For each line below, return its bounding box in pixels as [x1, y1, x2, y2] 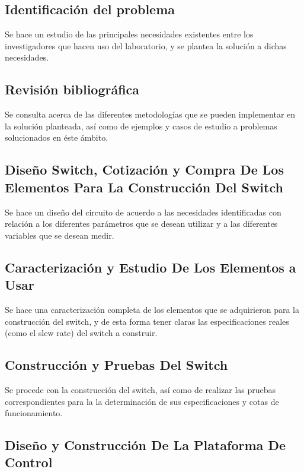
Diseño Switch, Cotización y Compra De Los [5, 160, 284, 179]
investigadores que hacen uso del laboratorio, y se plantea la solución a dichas [5, 39, 287, 52]
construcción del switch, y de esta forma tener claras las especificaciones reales [5, 315, 289, 327]
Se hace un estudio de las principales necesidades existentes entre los [5, 28, 254, 40]
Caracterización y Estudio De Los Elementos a [5, 258, 296, 276]
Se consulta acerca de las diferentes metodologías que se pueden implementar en [5, 108, 296, 121]
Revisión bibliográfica [5, 80, 140, 99]
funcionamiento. [5, 407, 63, 419]
